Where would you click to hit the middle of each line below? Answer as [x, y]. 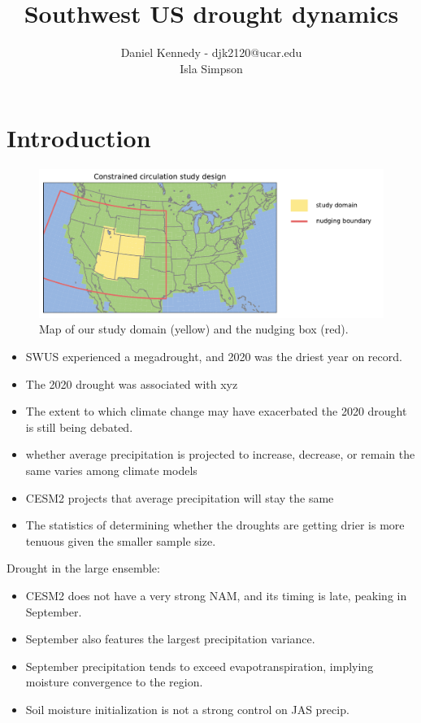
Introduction [79, 138]
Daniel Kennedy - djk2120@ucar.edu [211, 52]
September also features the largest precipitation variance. [170, 639]
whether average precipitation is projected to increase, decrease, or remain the [220, 454]
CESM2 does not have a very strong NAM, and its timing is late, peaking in [216, 595]
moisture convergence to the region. [114, 682]
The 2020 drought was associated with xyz [132, 383]
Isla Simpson [211, 68]
